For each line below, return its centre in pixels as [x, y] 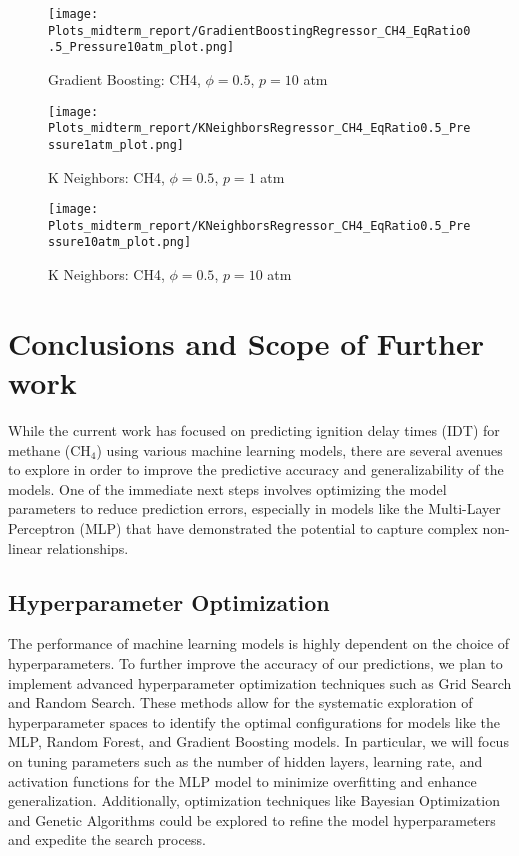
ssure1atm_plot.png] [116, 144]
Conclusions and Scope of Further [246, 342]
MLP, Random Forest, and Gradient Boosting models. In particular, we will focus [258, 741]
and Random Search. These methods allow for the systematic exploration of [240, 702]
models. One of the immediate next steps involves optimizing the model [227, 488]
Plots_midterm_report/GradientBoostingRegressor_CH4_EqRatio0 [259, 30]
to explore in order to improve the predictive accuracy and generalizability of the [256, 469]
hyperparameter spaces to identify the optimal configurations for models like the [254, 721]
